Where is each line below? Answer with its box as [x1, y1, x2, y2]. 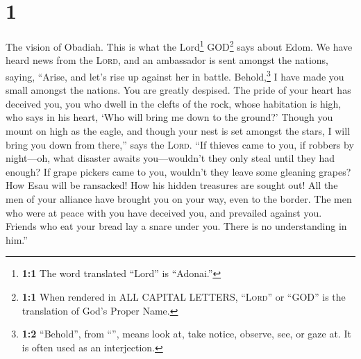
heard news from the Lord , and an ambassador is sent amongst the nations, [6, 53, 329, 67]
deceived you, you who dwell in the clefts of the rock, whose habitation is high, [6, 96, 342, 110]
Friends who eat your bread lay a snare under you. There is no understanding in [6, 219, 347, 233]
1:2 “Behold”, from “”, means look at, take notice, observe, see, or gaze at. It [22, 326, 351, 341]
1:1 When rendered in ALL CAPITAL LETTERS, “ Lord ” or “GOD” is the [22, 289, 346, 303]
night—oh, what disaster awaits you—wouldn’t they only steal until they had [6, 151, 335, 165]
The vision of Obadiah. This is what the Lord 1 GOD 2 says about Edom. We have [6, 37, 353, 53]
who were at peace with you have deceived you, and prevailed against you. [6, 205, 322, 219]
